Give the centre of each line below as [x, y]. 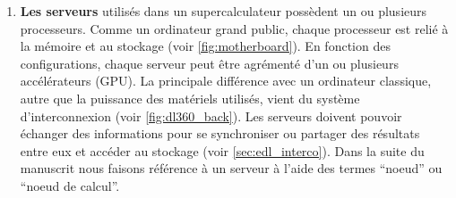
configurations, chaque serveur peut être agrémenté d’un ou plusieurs [209, 63]
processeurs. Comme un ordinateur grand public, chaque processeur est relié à [234, 28]
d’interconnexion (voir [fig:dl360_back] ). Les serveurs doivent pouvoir [211, 115]
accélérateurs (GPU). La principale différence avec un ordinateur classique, [226, 81]
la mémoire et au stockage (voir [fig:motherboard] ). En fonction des [205, 46]
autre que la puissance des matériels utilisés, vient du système [190, 98]
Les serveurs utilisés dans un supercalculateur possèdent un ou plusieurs [224, 11]
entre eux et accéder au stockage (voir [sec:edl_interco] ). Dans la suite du [222, 150]
